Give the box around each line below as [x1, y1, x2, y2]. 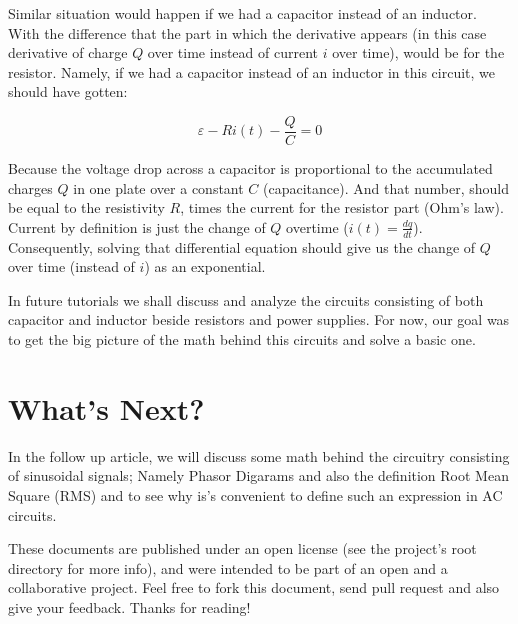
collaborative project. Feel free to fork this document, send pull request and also [8, 577, 500, 598]
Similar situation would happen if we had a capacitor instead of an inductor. [8, 3, 477, 23]
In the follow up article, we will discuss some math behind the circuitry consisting [8, 445, 510, 466]
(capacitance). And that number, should [263, 177, 509, 198]
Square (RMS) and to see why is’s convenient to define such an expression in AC [8, 484, 503, 505]
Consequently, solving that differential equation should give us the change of [8, 236, 476, 257]
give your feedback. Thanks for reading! [8, 596, 251, 617]
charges [8, 177, 53, 198]
